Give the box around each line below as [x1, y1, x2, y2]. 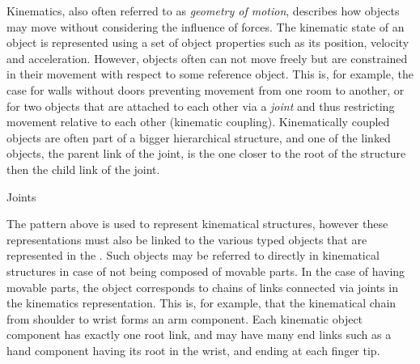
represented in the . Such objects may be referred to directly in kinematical [6, 247, 380, 264]
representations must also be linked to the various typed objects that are [6, 231, 367, 248]
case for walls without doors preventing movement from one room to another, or [6, 81, 405, 98]
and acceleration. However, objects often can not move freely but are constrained [6, 49, 408, 66]
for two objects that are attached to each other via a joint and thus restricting [6, 97, 395, 114]
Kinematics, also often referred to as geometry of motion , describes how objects [6, 2, 400, 19]
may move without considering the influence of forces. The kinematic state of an [6, 18, 405, 35]
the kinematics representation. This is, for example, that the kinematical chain [6, 294, 397, 311]
